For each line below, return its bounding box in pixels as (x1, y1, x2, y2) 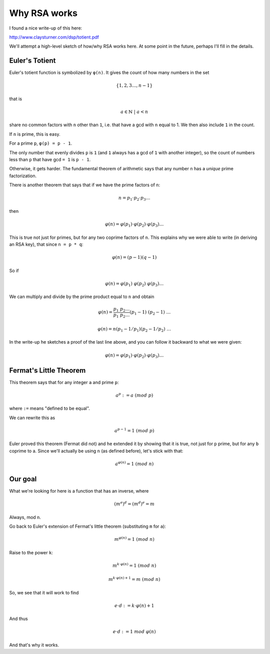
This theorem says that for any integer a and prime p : (9, 379, 119, 385)
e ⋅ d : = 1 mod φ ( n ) (112, 629, 156, 634)
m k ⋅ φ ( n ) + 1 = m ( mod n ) (108, 576, 160, 582)
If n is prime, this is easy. (9, 131, 60, 137)
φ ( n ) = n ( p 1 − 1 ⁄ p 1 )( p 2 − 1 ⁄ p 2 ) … (97, 326, 171, 333)
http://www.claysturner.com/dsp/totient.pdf (9, 34, 99, 40)
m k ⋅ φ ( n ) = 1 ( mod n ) (112, 562, 156, 568)
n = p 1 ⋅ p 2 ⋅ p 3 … (118, 195, 150, 202)
